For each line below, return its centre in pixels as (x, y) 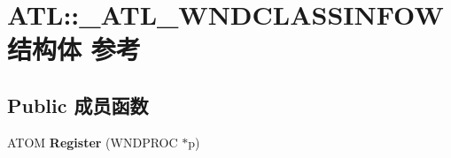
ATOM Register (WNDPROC (93, 142)
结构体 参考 (74, 49)
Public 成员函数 (78, 105)
